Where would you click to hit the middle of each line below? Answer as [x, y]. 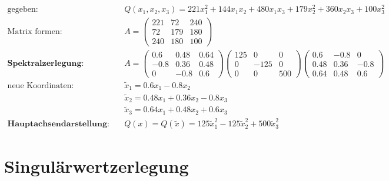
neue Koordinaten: [41, 86]
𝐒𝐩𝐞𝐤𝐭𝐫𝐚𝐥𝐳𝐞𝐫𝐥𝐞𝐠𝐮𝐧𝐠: [46, 64]
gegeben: [23, 10]
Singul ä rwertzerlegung [97, 165]
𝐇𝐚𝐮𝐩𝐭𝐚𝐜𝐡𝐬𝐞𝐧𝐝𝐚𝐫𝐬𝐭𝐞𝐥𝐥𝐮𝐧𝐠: [58, 124]
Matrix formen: [35, 31]
